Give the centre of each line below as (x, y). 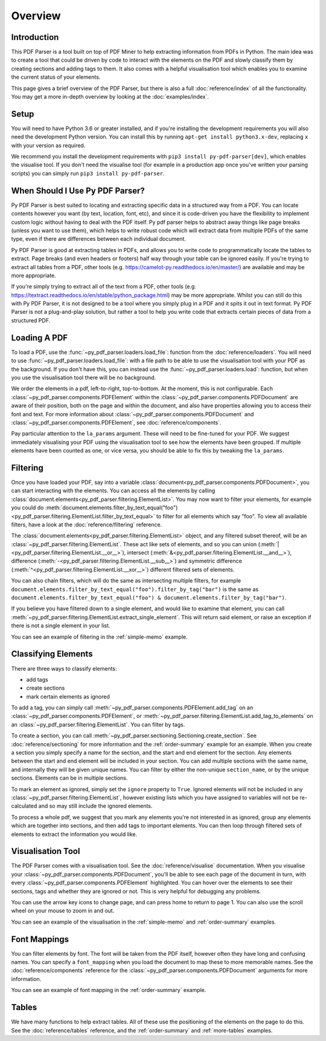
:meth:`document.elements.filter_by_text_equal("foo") (111, 507)
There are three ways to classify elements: (64, 668)
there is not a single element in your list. (61, 625)
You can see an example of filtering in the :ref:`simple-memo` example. (99, 637)
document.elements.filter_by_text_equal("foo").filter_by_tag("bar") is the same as (135, 589)
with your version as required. (48, 145)
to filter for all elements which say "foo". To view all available (232, 516)
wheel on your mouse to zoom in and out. (63, 911)
